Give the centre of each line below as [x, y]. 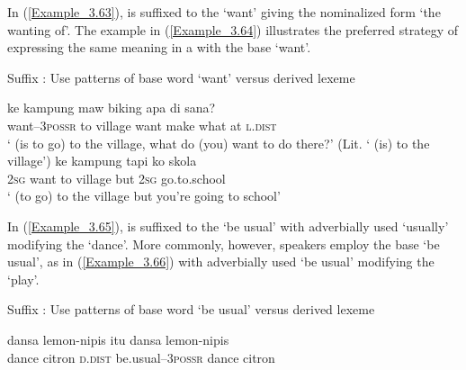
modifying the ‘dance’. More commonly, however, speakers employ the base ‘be [224, 244]
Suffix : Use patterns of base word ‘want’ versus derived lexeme [181, 77]
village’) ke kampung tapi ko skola [102, 161]
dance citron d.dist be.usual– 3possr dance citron [141, 357]
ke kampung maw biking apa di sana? [112, 108]
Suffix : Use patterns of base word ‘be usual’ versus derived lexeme [191, 309]
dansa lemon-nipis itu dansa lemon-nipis [118, 339]
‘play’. [23, 279]
